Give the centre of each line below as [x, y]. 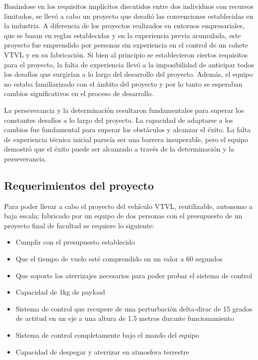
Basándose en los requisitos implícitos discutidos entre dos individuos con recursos [129, 6]
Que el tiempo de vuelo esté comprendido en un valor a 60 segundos [119, 259]
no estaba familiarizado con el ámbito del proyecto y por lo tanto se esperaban [123, 83]
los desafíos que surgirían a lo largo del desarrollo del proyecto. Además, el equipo [129, 74]
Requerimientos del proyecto [79, 185]
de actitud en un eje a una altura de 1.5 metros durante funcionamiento [125, 318]
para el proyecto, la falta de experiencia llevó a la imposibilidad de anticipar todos [129, 64]
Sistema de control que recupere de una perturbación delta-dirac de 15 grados [134, 308]
